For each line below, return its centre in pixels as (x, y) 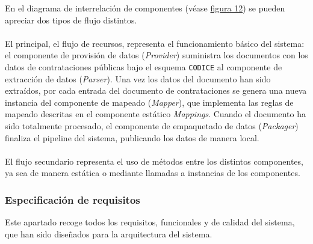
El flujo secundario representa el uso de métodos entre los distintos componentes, (154, 161)
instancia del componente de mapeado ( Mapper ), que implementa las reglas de (149, 102)
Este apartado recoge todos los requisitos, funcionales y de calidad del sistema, (150, 222)
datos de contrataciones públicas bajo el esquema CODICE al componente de (144, 66)
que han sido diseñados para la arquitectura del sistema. (109, 233)
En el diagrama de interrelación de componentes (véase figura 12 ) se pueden (145, 8)
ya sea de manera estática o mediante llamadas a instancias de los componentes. (153, 173)
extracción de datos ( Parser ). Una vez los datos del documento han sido (138, 78)
